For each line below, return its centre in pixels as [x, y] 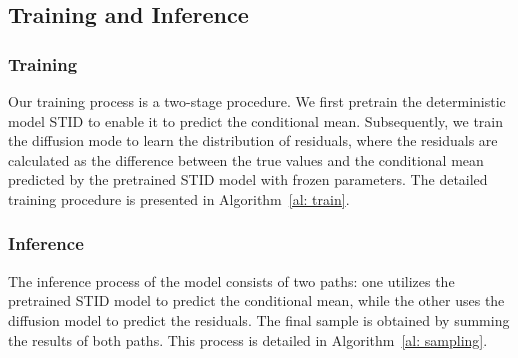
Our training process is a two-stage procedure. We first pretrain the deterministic [257, 101]
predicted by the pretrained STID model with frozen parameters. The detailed [248, 179]
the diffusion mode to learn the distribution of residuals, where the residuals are [253, 140]
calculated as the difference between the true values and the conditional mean [246, 159]
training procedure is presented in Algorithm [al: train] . [179, 198]
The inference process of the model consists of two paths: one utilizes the [231, 280]
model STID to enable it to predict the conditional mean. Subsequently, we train [256, 120]
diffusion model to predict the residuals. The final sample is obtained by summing [259, 319]
